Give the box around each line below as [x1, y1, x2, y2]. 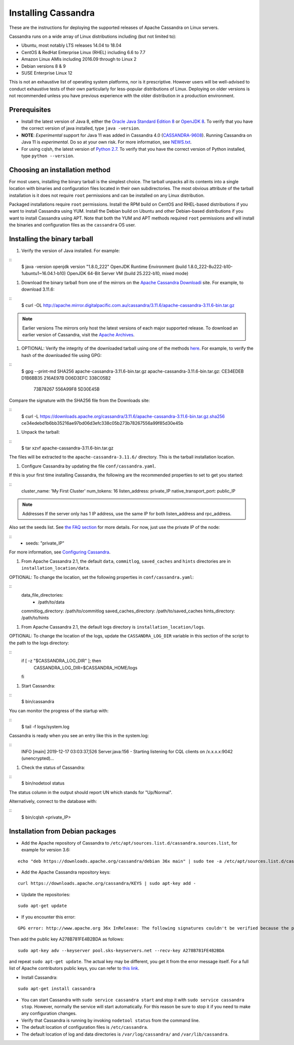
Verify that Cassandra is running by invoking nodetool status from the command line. [21, 1017, 200, 1023]
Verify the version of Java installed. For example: [21, 248, 120, 254]
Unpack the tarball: [21, 429, 60, 435]
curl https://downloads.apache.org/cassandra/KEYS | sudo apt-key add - [18, 880, 196, 886]
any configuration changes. [21, 1011, 77, 1017]
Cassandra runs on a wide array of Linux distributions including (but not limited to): [9, 33, 176, 39]
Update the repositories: [21, 891, 71, 897]
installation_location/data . [21, 565, 90, 571]
